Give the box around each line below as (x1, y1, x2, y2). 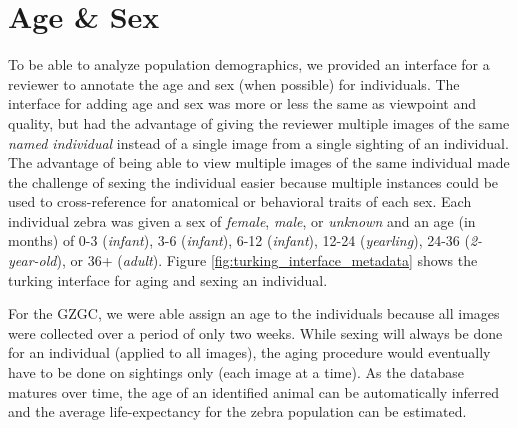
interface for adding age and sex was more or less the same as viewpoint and (8, 93, 477, 114)
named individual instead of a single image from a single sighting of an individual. (8, 132, 509, 153)
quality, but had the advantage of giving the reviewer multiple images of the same (8, 112, 510, 133)
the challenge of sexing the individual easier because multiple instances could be (8, 171, 499, 192)
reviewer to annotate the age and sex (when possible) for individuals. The (8, 73, 460, 94)
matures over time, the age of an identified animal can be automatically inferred (8, 381, 500, 402)
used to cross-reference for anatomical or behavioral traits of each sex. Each (8, 191, 472, 212)
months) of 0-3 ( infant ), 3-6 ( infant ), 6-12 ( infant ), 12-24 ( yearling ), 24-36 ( (8, 230, 470, 251)
